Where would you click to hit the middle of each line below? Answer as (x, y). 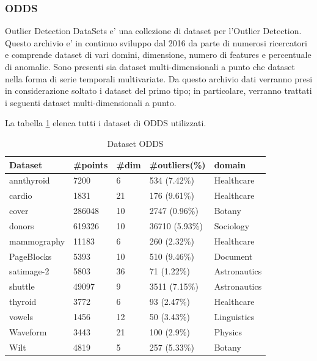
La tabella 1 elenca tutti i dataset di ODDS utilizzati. (106, 123)
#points (91, 164)
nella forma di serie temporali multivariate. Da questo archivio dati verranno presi (159, 78)
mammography (37, 241)
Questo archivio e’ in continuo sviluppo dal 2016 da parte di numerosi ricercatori (156, 42)
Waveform (28, 331)
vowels (21, 316)
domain (230, 164)
